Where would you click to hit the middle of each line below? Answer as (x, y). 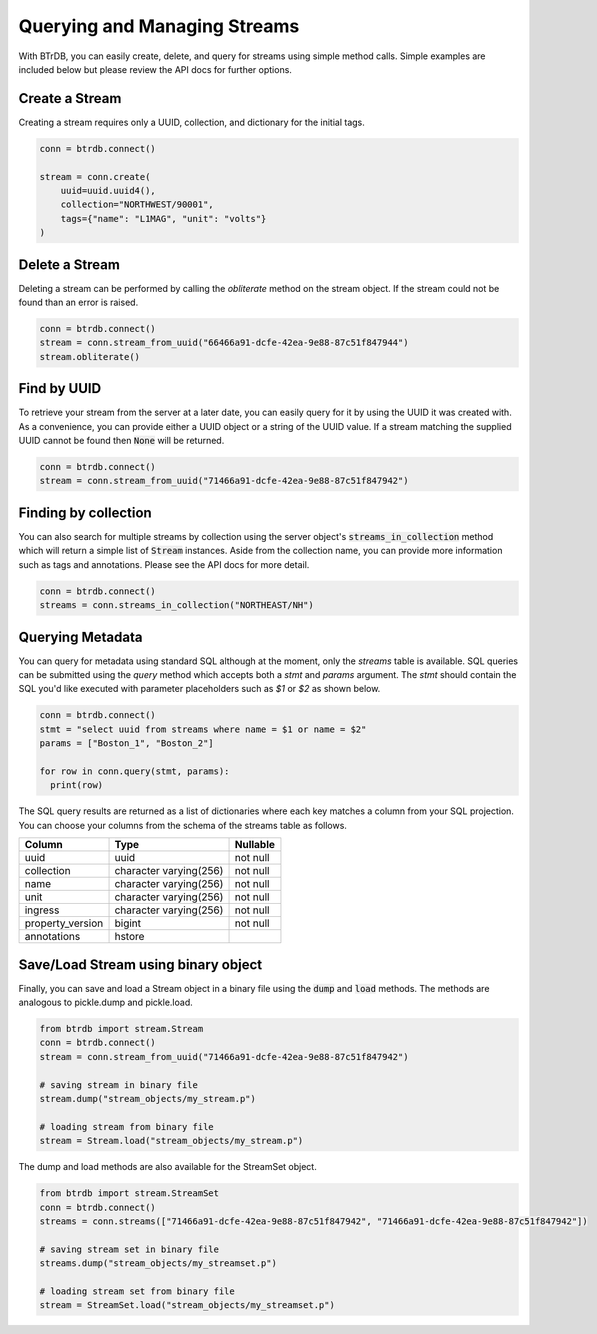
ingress (42, 910)
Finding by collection (85, 512)
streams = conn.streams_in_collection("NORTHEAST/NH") (176, 605)
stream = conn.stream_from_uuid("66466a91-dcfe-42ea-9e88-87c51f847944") (224, 343)
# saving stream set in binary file (129, 1249)
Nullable (254, 845)
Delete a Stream (69, 264)
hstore (129, 937)
